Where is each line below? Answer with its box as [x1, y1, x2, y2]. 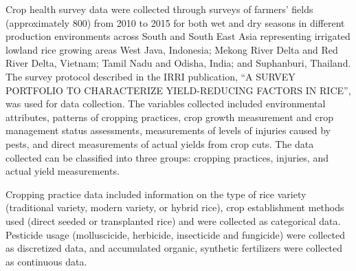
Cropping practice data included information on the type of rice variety [5, 186, 307, 201]
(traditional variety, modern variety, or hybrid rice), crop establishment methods [5, 200, 344, 215]
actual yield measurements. [5, 164, 120, 178]
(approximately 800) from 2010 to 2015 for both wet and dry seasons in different [5, 15, 345, 30]
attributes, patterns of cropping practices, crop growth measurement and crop [5, 109, 334, 124]
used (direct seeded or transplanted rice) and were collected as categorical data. [5, 213, 341, 228]
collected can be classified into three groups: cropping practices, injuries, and [5, 150, 329, 164]
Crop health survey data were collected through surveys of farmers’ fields [5, 2, 313, 16]
